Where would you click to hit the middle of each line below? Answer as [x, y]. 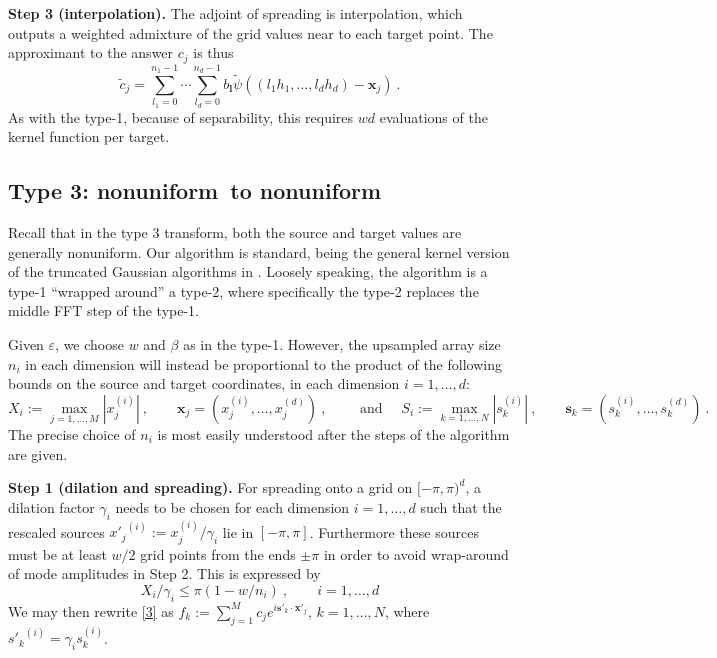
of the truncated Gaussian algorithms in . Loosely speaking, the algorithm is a [248, 271]
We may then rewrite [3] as [91, 610]
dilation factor [51, 506]
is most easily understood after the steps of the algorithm [333, 433]
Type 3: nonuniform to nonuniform [195, 190]
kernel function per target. [89, 136]
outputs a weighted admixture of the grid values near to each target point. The [250, 32]
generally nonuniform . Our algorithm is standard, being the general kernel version [259, 251]
